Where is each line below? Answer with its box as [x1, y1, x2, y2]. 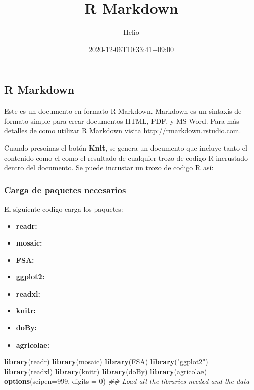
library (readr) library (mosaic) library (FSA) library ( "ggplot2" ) [4, 356, 208, 367]
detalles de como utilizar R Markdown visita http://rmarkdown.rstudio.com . [4, 125, 241, 136]
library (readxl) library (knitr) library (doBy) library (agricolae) [4, 366, 207, 376]
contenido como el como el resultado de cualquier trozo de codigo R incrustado [4, 152, 248, 163]
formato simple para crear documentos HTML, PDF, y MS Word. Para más [4, 115, 239, 126]
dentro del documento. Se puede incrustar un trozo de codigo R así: [4, 162, 214, 173]
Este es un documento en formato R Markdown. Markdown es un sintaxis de [4, 106, 242, 116]
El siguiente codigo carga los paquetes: [4, 203, 123, 214]
